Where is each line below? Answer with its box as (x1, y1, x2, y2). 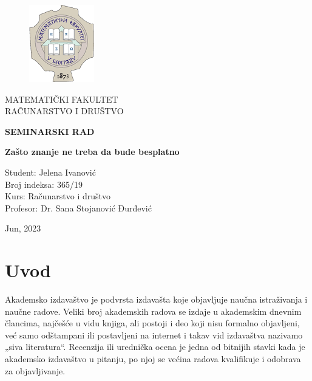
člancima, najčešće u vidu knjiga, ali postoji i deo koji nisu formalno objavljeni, (5, 317, 300, 329)
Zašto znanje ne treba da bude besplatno (5, 145, 180, 158)
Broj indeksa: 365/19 (5, 177, 83, 190)
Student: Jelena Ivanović (5, 165, 96, 178)
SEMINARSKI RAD (5, 125, 95, 137)
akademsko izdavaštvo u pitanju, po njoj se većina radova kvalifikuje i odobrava (5, 352, 301, 365)
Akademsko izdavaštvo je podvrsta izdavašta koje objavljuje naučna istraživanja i (5, 293, 308, 306)
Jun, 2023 (5, 222, 41, 235)
